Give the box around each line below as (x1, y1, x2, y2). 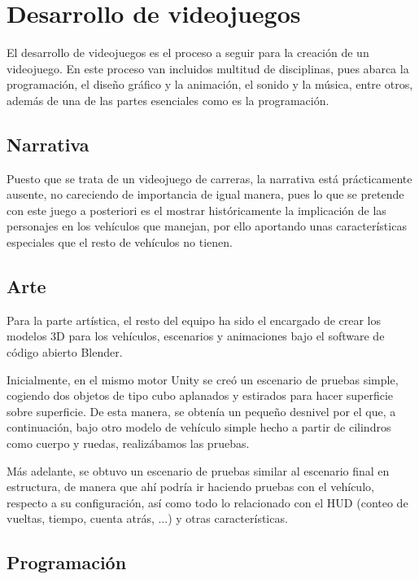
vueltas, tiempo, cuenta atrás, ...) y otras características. (7, 510, 288, 527)
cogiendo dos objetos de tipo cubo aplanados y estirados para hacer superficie (7, 387, 394, 404)
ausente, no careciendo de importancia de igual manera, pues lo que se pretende (7, 186, 404, 203)
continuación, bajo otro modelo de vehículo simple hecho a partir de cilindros (7, 419, 391, 436)
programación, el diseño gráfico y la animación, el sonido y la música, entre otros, (7, 76, 413, 93)
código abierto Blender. (7, 344, 123, 361)
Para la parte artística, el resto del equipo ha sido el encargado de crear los (7, 311, 382, 328)
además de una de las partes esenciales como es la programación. (7, 91, 330, 108)
